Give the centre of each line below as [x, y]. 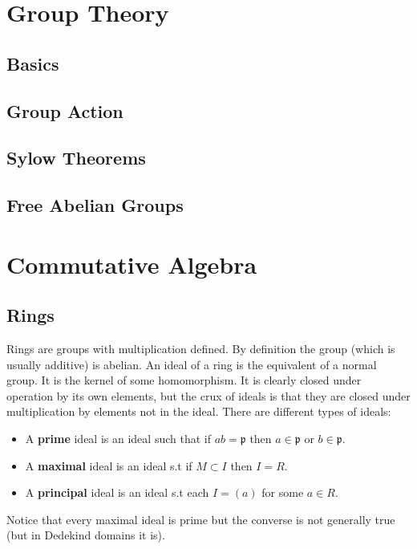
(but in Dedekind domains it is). [86, 535]
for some [283, 492]
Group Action [65, 110]
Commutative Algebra [132, 264]
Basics [33, 63]
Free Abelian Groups [95, 205]
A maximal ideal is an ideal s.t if [109, 465]
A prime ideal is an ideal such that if [118, 439]
